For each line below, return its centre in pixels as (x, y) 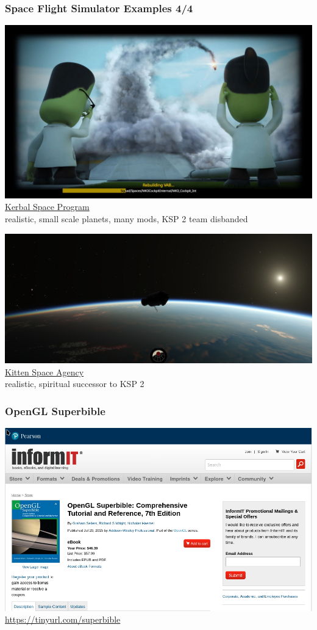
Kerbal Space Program (47, 207)
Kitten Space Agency (45, 371)
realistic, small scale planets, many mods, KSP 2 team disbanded (126, 218)
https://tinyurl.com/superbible (63, 619)
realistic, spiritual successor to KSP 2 (75, 384)
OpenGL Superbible (55, 411)
